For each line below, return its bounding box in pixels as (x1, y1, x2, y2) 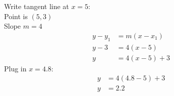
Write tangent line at (4, 1, 69, 11)
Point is (4, 11, 28, 21)
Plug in (4, 63, 27, 73)
